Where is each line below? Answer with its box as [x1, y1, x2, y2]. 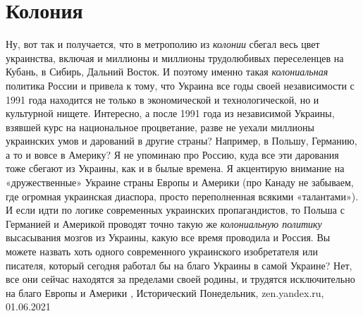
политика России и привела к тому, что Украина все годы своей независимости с [6, 78, 355, 92]
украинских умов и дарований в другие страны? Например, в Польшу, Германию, [6, 133, 357, 148]
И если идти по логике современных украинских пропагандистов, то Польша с [6, 202, 345, 217]
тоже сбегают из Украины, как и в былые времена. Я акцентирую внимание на [6, 161, 345, 176]
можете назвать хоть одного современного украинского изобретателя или [6, 244, 318, 259]
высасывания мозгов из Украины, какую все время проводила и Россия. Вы [6, 230, 331, 245]
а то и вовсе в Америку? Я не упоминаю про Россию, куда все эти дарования [6, 147, 339, 162]
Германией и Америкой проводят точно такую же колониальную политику [6, 216, 322, 231]
